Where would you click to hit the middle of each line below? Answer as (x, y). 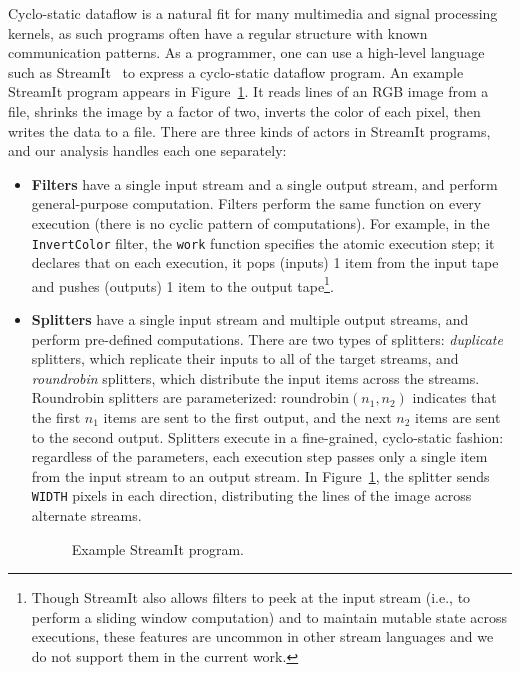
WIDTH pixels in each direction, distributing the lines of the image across (251, 495)
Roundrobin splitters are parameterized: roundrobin (190, 397)
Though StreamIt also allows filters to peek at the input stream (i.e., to (251, 597)
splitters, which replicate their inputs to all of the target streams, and (245, 358)
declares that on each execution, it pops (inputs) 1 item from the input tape (265, 262)
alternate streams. (86, 515)
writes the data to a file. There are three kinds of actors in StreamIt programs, (249, 130)
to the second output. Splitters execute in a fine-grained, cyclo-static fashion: (267, 436)
